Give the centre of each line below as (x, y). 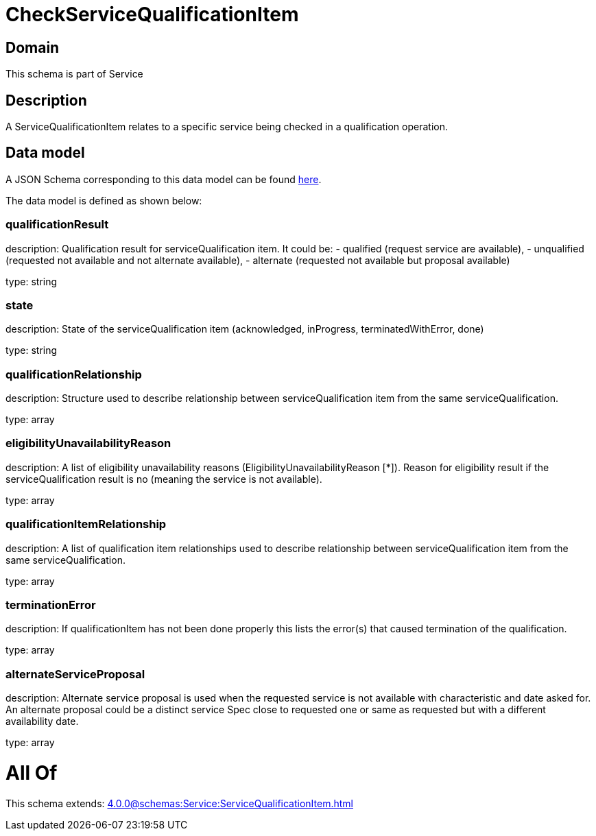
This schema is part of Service (74, 74)
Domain (33, 47)
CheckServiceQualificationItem (152, 14)
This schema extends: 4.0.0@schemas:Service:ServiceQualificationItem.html (179, 803)
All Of (32, 773)
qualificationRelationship (74, 374)
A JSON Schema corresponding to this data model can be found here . (164, 179)
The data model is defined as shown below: (104, 200)
